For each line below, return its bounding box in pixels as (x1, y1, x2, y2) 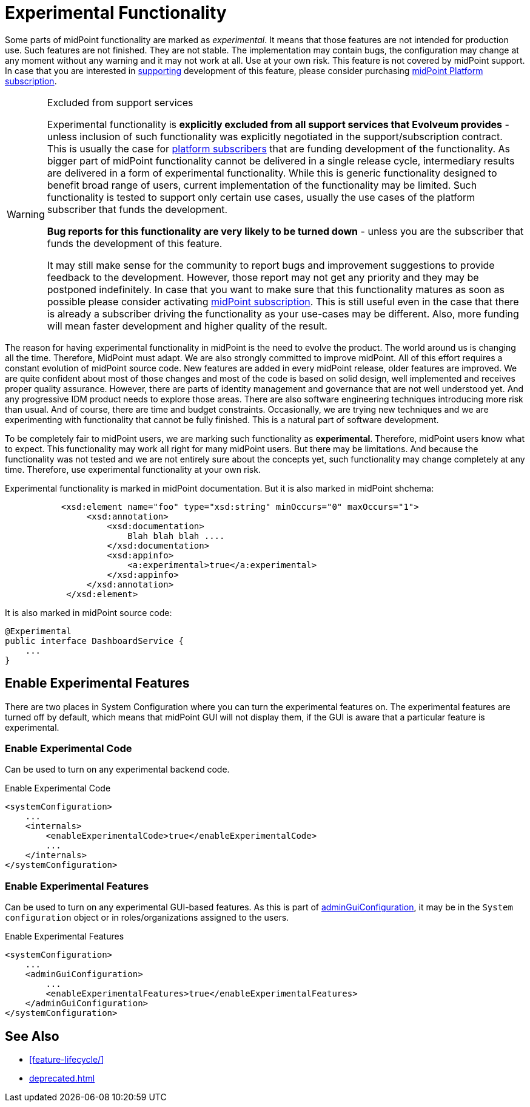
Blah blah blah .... (127, 530, 225, 541)
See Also (5, 1028, 59, 1044)
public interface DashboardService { (5, 635, 184, 646)
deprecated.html (29, 1072, 95, 1083)
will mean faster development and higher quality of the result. (47, 319, 327, 332)
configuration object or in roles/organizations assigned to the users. (5, 912, 289, 923)
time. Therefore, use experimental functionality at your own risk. (5, 464, 261, 475)
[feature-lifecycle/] (29, 1054, 104, 1065)
